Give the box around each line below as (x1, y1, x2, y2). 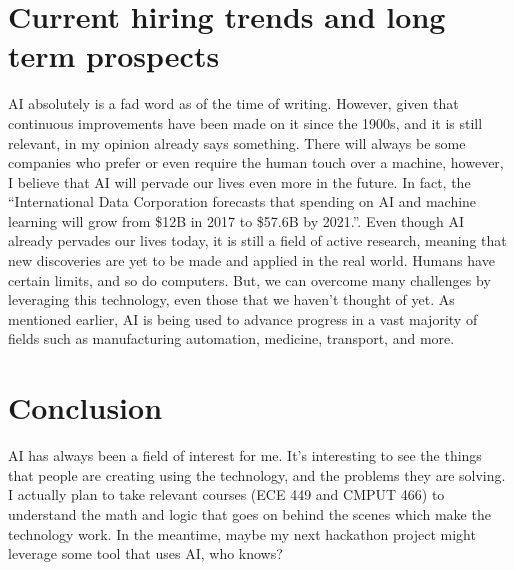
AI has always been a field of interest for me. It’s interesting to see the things (8, 445, 482, 466)
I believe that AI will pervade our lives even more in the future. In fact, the (8, 171, 471, 192)
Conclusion (8, 387, 163, 428)
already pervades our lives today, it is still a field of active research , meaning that (8, 230, 507, 251)
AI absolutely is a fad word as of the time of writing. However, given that (8, 93, 459, 114)
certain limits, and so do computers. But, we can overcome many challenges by (8, 269, 491, 290)
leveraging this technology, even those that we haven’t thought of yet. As (8, 289, 455, 310)
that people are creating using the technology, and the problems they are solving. (8, 464, 506, 485)
